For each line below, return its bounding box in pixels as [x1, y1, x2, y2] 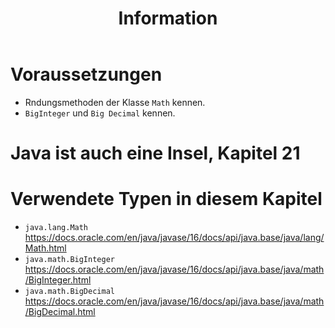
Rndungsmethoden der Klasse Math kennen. [24, 96, 206, 108]
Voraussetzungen [10, 63, 163, 86]
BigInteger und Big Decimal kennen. [24, 107, 176, 119]
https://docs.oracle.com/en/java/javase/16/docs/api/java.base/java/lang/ [24, 232, 325, 244]
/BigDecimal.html [24, 306, 96, 318]
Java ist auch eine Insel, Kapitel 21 [10, 142, 301, 165]
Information [118, 7, 218, 30]
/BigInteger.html [24, 274, 92, 286]
